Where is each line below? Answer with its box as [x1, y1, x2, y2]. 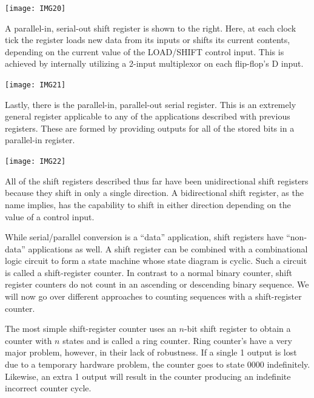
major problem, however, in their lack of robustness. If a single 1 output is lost [5, 346, 297, 359]
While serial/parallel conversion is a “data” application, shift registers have [5, 231, 284, 243]
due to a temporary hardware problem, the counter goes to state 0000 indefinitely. [5, 358, 310, 371]
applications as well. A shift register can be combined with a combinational [28, 242, 308, 255]
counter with [5, 334, 52, 346]
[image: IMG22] [5, 157, 66, 166]
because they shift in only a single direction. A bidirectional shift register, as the [5, 186, 304, 199]
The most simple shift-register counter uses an [5, 322, 176, 335]
